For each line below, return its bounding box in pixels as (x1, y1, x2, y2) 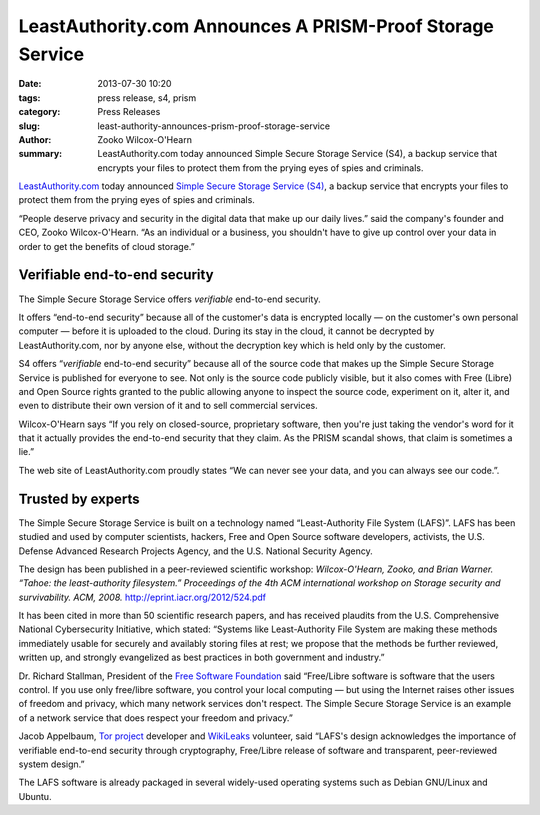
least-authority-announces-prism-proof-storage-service (97, 120, 330, 132)
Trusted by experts (18, 490, 140, 507)
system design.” (18, 758, 85, 770)
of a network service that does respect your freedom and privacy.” (18, 711, 294, 724)
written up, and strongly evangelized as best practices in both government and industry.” (18, 651, 385, 664)
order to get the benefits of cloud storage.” (18, 240, 195, 252)
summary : (18, 148, 63, 160)
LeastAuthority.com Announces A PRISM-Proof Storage (18, 15, 495, 37)
